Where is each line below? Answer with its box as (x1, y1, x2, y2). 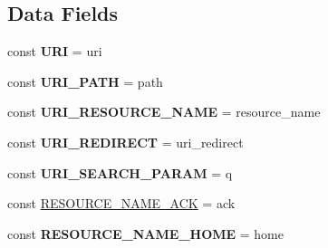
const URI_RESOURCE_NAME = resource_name (7, 102, 321, 121)
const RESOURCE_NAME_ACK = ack (7, 194, 236, 213)
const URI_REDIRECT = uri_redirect (7, 132, 244, 151)
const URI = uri (7, 42, 102, 61)
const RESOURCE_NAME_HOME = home (7, 224, 285, 243)
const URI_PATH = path (7, 72, 163, 91)
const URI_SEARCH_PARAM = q (7, 163, 233, 182)
